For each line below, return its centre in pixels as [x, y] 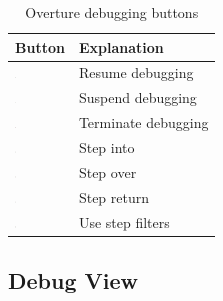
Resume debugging [136, 72]
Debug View [73, 279]
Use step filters [124, 221]
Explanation [121, 46]
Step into [106, 146]
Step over [107, 171]
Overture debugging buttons [112, 12]
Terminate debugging [143, 122]
